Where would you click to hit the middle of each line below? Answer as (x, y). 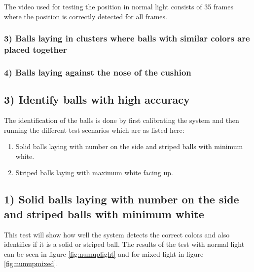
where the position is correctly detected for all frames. (86, 16)
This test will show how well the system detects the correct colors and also (117, 234)
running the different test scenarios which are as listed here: (94, 130)
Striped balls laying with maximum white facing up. (94, 173)
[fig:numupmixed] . (31, 263)
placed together (36, 50)
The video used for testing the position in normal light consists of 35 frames (119, 6)
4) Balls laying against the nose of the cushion (98, 72)
